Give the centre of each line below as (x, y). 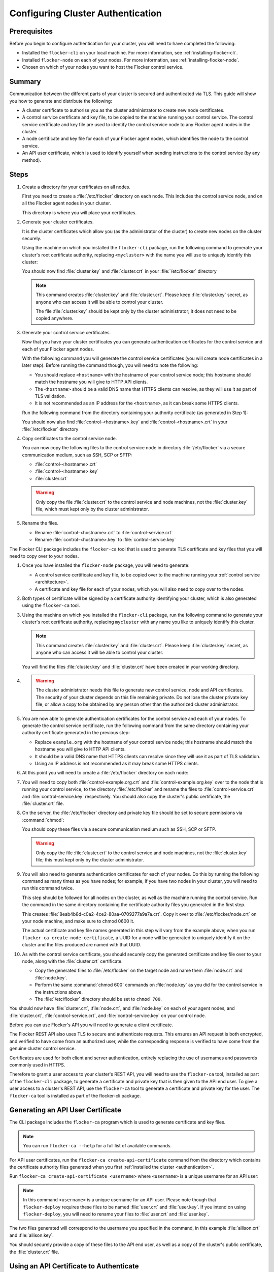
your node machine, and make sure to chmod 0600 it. (78, 921)
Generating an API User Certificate (65, 1110)
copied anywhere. (55, 319)
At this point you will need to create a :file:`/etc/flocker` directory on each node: (105, 773)
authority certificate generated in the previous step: (76, 733)
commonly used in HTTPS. (37, 1065)
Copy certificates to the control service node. (70, 438)
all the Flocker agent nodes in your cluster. (66, 203)
